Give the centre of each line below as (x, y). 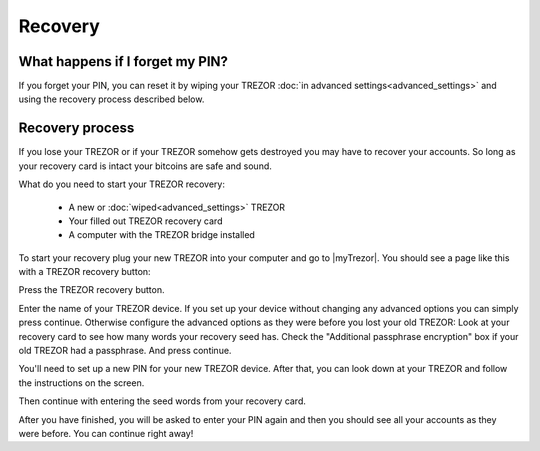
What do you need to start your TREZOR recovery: (121, 184)
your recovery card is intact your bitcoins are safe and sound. (145, 166)
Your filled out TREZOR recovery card (145, 221)
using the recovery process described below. (111, 99)
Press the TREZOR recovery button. (91, 290)
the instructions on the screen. (81, 382)
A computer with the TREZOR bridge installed (161, 235)
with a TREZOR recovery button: (84, 272)
